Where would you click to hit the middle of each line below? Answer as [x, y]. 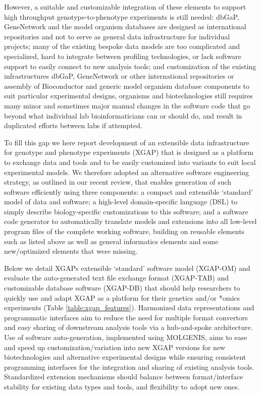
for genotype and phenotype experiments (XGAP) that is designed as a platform [129, 152]
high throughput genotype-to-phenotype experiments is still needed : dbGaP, [122, 16]
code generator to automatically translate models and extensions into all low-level [130, 221]
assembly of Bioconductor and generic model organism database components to [127, 86]
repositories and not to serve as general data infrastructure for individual [117, 36]
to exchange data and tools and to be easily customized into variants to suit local [130, 162]
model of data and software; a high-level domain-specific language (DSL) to [121, 202]
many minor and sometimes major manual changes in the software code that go [127, 105]
